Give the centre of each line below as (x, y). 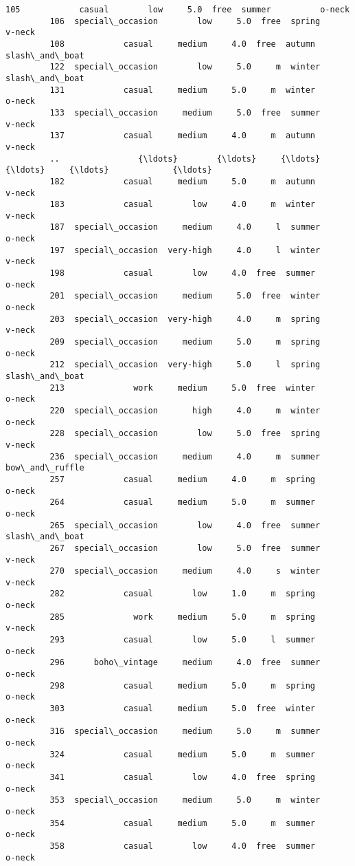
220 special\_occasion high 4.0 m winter (185, 410)
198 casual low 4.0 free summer (183, 273)
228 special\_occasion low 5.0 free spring (185, 434)
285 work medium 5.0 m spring (183, 617)
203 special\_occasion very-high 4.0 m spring (185, 319)
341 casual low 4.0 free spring (183, 777)
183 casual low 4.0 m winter (183, 205)
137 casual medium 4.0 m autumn (183, 136)
